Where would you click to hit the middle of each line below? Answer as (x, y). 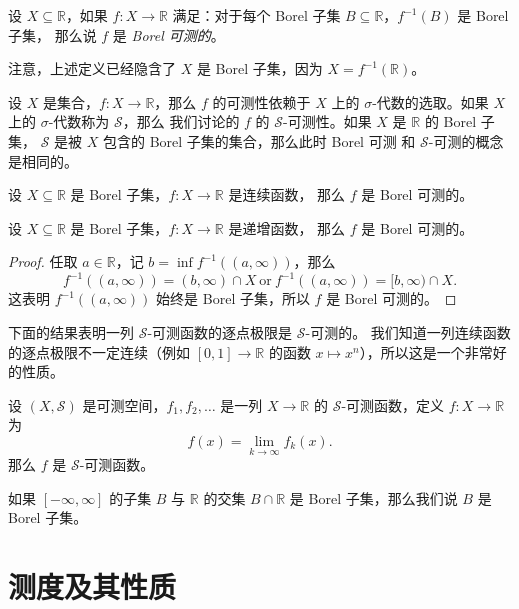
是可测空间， (124, 404)
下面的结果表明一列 (71, 332)
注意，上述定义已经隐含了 (92, 68)
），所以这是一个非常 (426, 351)
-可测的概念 (466, 140)
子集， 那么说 (52, 34)
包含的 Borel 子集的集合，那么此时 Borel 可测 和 (259, 140)
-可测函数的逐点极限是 (220, 332)
